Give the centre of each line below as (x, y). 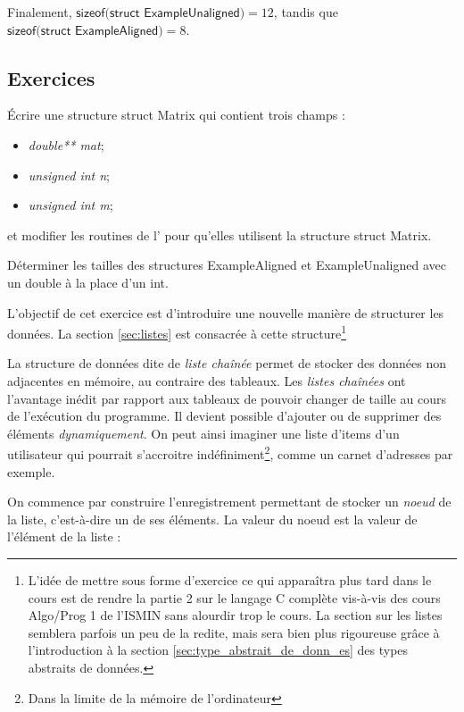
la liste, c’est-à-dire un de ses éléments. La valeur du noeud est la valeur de (212, 519)
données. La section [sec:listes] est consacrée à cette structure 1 (177, 332)
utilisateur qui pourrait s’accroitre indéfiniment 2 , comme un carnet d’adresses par (230, 453)
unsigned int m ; (70, 205)
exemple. (31, 471)
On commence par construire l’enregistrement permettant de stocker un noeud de (229, 502)
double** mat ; (66, 144)
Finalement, (40, 12)
